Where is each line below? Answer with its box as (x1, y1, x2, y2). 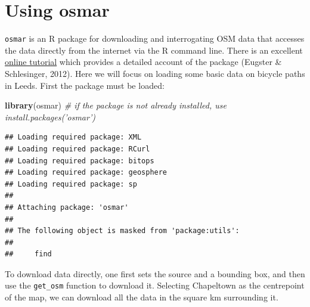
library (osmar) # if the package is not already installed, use (5, 99, 227, 111)
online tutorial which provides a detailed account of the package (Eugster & (5, 55, 282, 68)
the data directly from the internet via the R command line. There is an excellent (5, 44, 303, 56)
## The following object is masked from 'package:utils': (5, 227, 240, 235)
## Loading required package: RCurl (5, 144, 150, 153)
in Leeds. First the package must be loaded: (5, 79, 165, 91)
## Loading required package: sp (5, 179, 137, 188)
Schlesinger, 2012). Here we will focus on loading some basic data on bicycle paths (5, 67, 305, 79)
